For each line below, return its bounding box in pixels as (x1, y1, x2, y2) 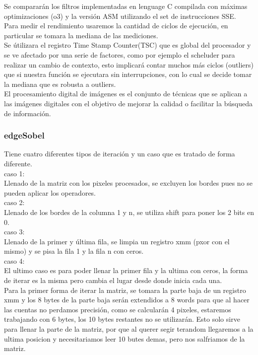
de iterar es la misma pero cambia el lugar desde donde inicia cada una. (4, 275, 222, 285)
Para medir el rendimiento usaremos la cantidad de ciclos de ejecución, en (4, 20, 228, 31)
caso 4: (4, 255, 25, 266)
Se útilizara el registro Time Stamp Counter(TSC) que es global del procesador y (4, 40, 251, 50)
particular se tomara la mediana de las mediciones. (4, 30, 158, 40)
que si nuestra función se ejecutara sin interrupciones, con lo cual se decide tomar (4, 69, 252, 79)
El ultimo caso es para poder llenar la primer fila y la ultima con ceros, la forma (4, 265, 248, 276)
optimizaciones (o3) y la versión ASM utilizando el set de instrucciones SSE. (4, 10, 236, 21)
